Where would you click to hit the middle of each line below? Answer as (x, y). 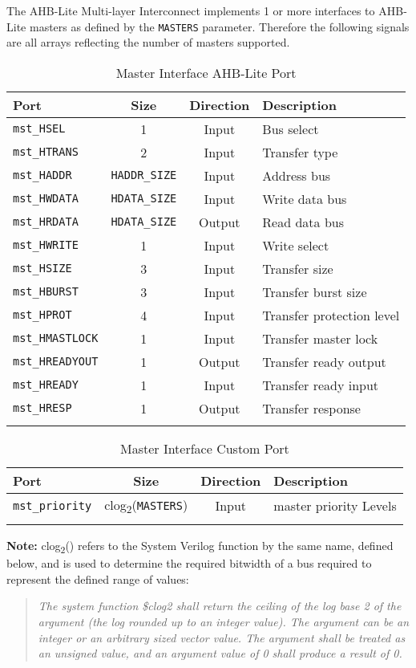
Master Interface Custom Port (204, 448)
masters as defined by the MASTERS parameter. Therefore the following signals (219, 26)
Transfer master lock (320, 338)
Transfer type (300, 152)
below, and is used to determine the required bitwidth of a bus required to (189, 563)
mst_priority (53, 505)
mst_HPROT (42, 315)
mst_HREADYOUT (56, 362)
